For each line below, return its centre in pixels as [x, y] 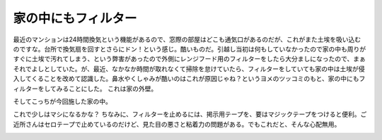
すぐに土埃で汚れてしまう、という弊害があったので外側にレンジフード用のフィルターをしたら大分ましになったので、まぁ [189, 59]
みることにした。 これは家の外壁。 [107, 89]
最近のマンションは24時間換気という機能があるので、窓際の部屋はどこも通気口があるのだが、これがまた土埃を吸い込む [187, 39]
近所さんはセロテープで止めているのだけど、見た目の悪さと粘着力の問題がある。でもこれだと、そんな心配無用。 [177, 124]
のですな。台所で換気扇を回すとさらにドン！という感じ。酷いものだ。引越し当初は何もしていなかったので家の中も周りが [190, 49]
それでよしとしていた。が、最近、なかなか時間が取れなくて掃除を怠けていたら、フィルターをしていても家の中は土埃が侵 [189, 69]
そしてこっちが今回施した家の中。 [63, 101]
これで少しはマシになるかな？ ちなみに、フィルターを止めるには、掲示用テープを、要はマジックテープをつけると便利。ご [190, 114]
